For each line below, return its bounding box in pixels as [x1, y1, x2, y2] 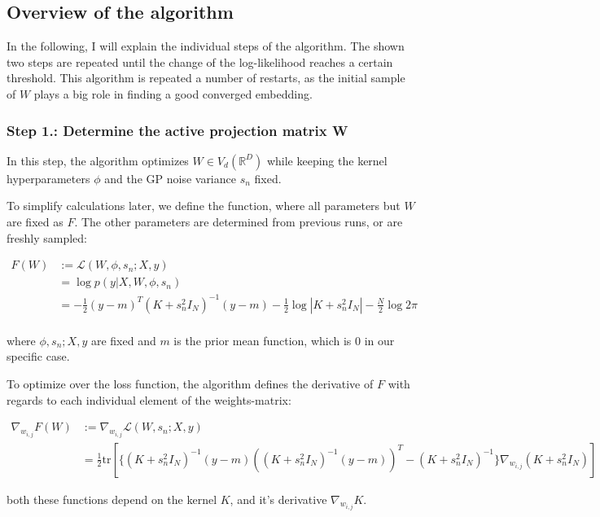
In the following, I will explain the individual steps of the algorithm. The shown [7, 37, 405, 55]
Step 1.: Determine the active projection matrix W [7, 120, 348, 140]
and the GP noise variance [104, 169, 236, 186]
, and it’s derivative [230, 490, 327, 507]
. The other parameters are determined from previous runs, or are [74, 212, 403, 230]
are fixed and [90, 331, 156, 348]
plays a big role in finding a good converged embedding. [33, 85, 313, 102]
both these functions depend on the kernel [7, 490, 217, 507]
